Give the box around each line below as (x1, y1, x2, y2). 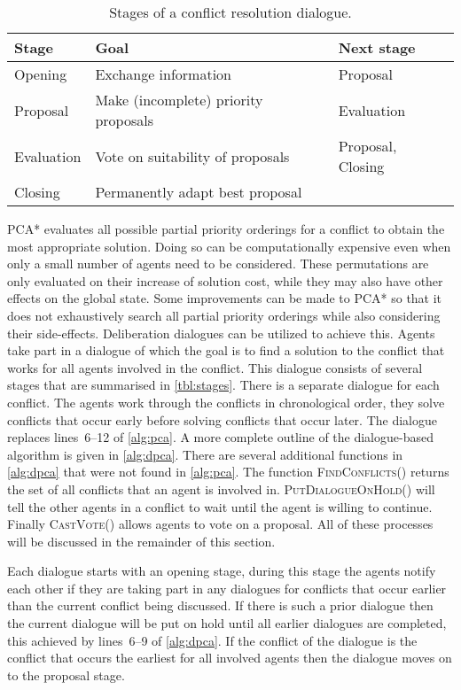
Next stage (338, 37, 416, 58)
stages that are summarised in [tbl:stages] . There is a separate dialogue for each (7, 376, 440, 394)
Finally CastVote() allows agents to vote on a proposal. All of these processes (7, 515, 434, 533)
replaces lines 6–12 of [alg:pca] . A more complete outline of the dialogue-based (7, 428, 434, 446)
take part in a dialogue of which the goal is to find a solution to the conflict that (7, 341, 445, 360)
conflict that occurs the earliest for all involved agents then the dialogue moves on (7, 648, 452, 667)
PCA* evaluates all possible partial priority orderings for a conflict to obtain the (7, 220, 445, 237)
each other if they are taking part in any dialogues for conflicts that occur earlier (7, 578, 447, 597)
